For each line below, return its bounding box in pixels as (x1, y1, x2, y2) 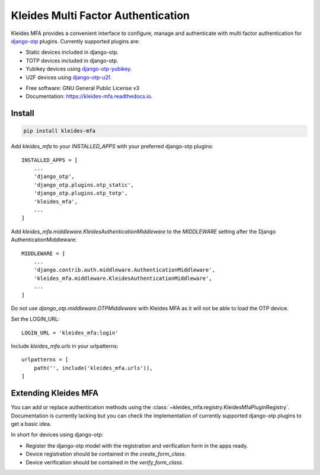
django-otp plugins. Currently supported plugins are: (11, 37, 140, 44)
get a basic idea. (11, 420, 52, 427)
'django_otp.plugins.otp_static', (33, 181, 135, 188)
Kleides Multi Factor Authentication (11, 9, 190, 22)
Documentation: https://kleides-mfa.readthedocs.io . (25, 93, 153, 100)
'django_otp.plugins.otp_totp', (33, 190, 128, 197)
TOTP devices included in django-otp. (25, 57, 119, 64)
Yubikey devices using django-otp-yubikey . (25, 65, 132, 72)
